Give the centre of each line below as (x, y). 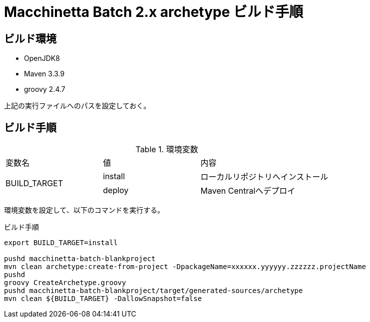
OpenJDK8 (42, 58)
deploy (116, 190)
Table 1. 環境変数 (167, 150)
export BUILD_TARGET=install (61, 243)
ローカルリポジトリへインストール (264, 177)
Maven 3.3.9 (44, 74)
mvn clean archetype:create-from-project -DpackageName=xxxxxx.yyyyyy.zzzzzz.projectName (185, 267)
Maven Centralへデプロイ (248, 191)
